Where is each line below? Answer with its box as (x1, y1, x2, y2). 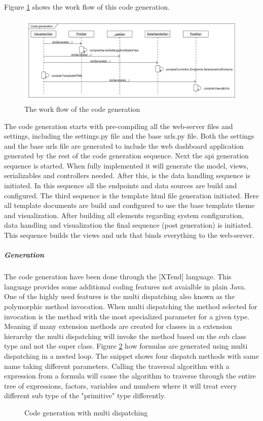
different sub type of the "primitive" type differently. (4, 390, 166, 401)
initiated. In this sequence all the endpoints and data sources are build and (4, 180, 237, 191)
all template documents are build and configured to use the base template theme (4, 200, 255, 210)
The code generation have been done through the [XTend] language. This (4, 271, 232, 282)
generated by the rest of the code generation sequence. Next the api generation (4, 150, 249, 161)
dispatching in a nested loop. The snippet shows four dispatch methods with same (4, 350, 259, 361)
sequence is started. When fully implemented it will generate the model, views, (4, 160, 249, 171)
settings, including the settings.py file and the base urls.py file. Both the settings (4, 131, 254, 141)
